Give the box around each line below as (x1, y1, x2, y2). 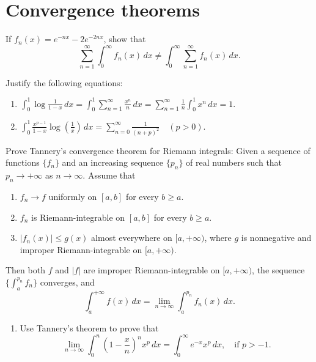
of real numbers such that (186, 156, 282, 169)
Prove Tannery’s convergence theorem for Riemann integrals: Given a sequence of (6, 144, 310, 157)
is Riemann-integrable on (31, 210, 125, 223)
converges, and (40, 275, 95, 288)
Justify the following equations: (6, 76, 123, 89)
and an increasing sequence (62, 156, 164, 169)
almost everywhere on (91, 231, 172, 244)
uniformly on (48, 190, 97, 202)
